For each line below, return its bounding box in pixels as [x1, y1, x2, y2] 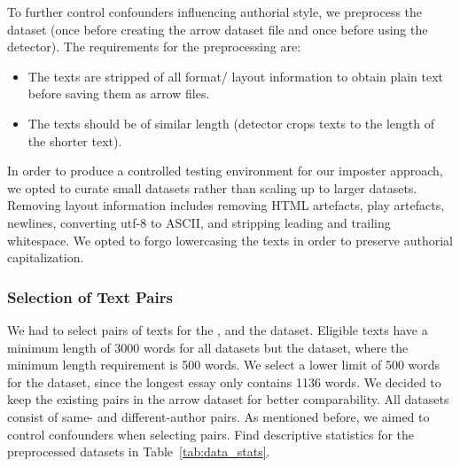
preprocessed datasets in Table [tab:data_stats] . [7, 442, 270, 461]
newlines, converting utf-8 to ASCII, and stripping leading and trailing [7, 213, 391, 231]
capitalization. [7, 248, 84, 267]
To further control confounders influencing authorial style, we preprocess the [7, 3, 423, 20]
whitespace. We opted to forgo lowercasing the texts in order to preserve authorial [7, 230, 454, 249]
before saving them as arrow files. [27, 84, 210, 103]
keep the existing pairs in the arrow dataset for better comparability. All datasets [7, 390, 449, 409]
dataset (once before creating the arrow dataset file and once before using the [7, 19, 428, 38]
